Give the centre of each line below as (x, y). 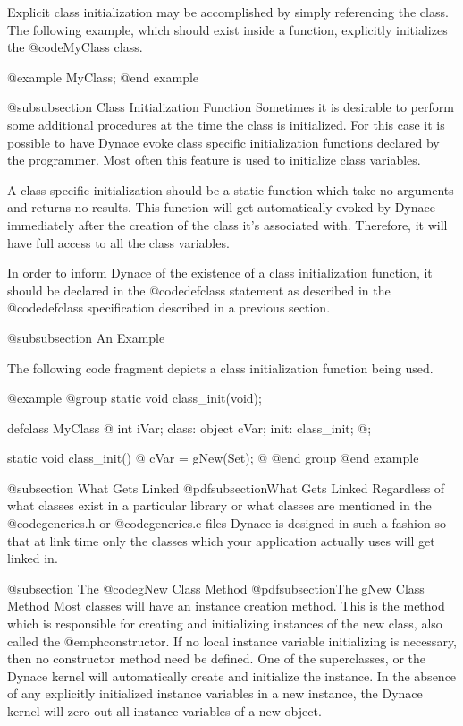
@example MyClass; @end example (103, 77)
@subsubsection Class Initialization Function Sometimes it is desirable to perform (231, 107)
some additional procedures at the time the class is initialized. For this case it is (226, 124)
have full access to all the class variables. (118, 242)
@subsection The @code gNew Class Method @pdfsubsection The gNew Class (216, 588)
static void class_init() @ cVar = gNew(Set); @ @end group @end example (213, 458)
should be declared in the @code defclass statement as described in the (199, 290)
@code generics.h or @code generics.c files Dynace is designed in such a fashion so (227, 523)
